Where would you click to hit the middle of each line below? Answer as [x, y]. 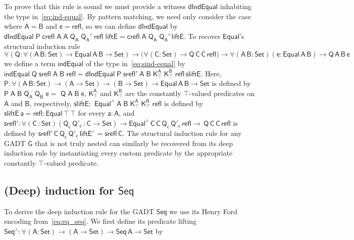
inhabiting [236, 6]
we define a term [30, 63]
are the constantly [153, 93]
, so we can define [109, 26]
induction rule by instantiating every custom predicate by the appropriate [118, 153]
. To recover [202, 36]
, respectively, [50, 103]
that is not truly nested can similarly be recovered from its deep [134, 143]
